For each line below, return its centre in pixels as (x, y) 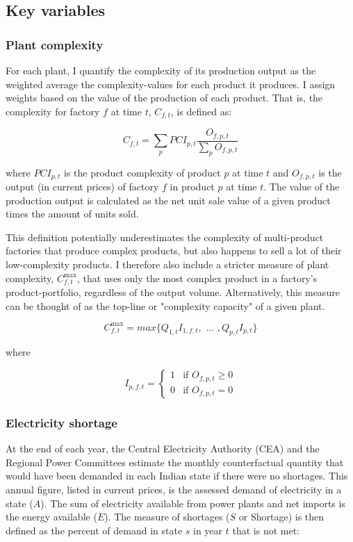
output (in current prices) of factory (82, 186)
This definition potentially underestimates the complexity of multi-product (165, 237)
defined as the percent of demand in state (94, 530)
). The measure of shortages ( (167, 517)
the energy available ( (51, 517)
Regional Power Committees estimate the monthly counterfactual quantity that (175, 462)
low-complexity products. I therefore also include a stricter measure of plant (167, 264)
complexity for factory (53, 111)
